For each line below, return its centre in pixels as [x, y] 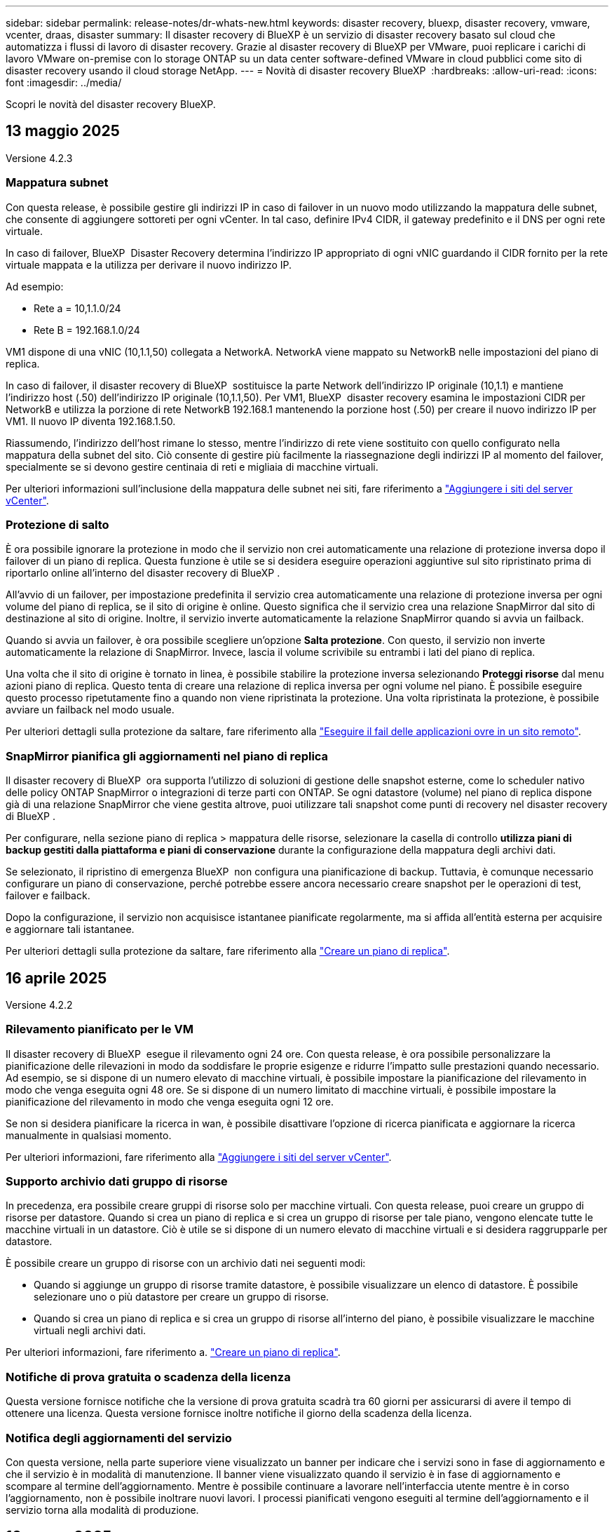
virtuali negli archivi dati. [90, 1331]
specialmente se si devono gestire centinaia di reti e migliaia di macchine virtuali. [192, 466]
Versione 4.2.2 [39, 1004]
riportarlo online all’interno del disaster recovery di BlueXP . [143, 573]
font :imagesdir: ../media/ [64, 82]
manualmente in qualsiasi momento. [89, 1135]
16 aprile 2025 [56, 978]
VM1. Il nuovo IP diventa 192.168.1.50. [91, 421]
